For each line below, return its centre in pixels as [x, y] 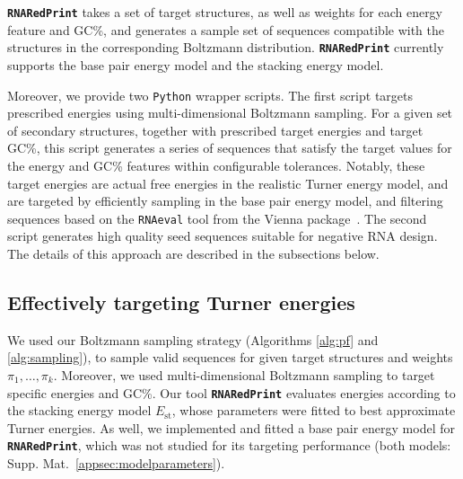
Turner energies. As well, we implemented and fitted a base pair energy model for [231, 427]
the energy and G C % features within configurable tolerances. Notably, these [216, 165]
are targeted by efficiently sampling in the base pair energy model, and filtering [225, 201]
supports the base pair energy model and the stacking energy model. [196, 64]
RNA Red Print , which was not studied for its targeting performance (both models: [229, 445]
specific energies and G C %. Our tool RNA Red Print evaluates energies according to [231, 392]
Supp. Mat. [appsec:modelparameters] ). [116, 463]
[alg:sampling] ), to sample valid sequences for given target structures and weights [230, 357]
